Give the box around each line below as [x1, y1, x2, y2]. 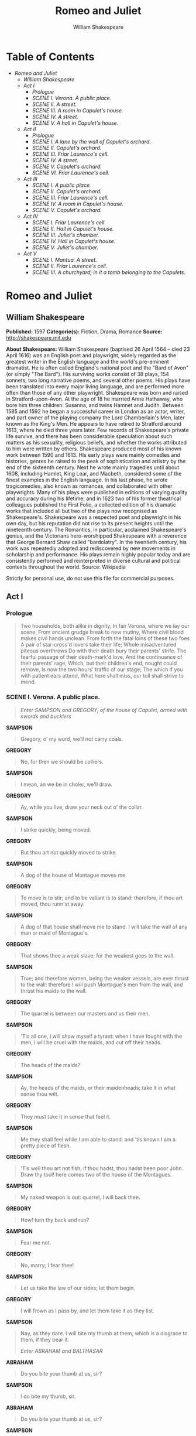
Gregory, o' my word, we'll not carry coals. [20, 735, 123, 742]
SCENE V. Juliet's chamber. [32, 244, 98, 251]
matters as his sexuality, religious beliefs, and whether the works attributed [6, 439, 187, 446]
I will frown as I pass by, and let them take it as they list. [20, 1307, 155, 1314]
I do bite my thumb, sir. [20, 1393, 76, 1400]
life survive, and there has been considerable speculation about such [6, 432, 173, 440]
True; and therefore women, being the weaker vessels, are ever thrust [20, 975, 189, 982]
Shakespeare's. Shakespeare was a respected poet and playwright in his [6, 514, 181, 521]
